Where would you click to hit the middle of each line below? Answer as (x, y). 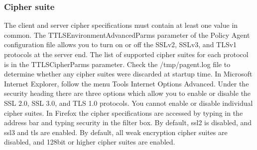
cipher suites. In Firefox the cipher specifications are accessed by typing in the (124, 112)
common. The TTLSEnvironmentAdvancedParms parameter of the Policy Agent (127, 35)
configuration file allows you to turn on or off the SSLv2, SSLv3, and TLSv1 (121, 44)
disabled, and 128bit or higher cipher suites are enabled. (90, 142)
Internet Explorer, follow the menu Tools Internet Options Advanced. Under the (127, 83)
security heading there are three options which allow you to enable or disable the (128, 93)
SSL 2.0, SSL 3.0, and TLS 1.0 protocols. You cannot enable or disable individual (128, 103)
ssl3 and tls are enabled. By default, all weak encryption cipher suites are (116, 132)
